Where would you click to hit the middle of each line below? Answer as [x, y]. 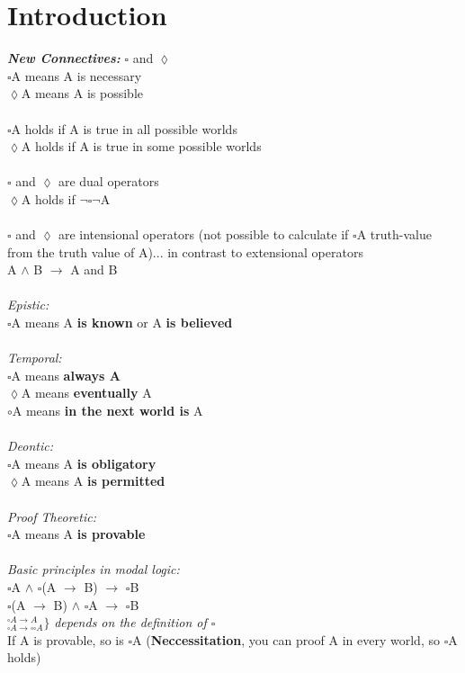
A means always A [66, 375]
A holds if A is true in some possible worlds [141, 146]
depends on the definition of [130, 622]
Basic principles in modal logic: [94, 569]
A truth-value [394, 234]
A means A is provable [78, 534]
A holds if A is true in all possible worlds [124, 128]
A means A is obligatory [84, 463]
